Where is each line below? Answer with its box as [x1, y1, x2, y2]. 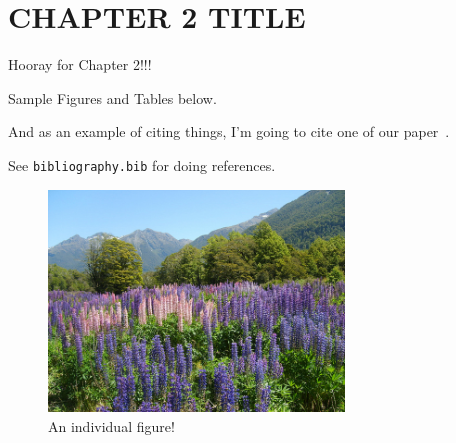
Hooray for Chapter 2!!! [8, 54, 152, 75]
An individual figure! [48, 415, 175, 436]
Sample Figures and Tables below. [8, 87, 217, 108]
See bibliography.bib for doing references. [8, 154, 276, 175]
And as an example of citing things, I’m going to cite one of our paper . [8, 121, 450, 142]
